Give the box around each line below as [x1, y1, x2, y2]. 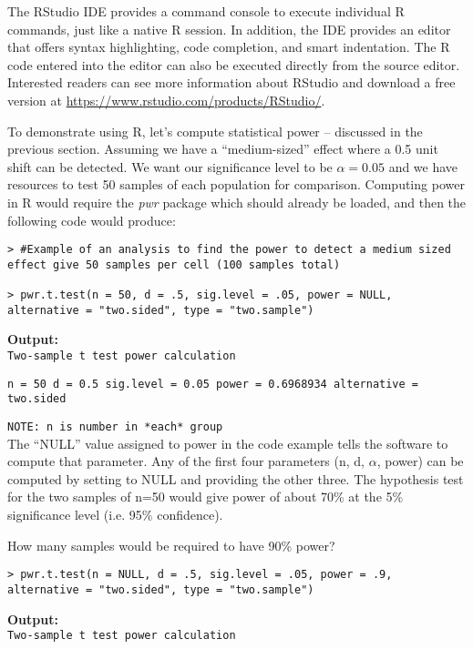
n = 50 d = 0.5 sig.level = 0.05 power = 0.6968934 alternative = [7, 377, 419, 390]
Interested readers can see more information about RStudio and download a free [7, 73, 456, 92]
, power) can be [376, 451, 464, 471]
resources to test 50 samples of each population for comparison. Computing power [7, 175, 465, 194]
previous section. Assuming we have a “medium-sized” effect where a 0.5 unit [7, 139, 438, 158]
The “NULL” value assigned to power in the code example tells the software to [7, 433, 448, 452]
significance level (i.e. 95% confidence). [7, 505, 223, 523]
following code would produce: [7, 210, 176, 229]
